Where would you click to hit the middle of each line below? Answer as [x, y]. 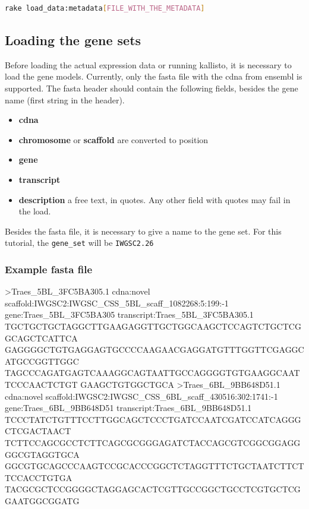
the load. [35, 211]
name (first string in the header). [65, 99]
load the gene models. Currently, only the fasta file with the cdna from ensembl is [154, 76]
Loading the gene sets [73, 39]
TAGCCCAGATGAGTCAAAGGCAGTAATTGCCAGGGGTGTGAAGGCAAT [152, 373]
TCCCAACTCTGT [41, 384]
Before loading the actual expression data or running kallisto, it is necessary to [148, 64]
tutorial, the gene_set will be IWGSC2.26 [79, 243]
